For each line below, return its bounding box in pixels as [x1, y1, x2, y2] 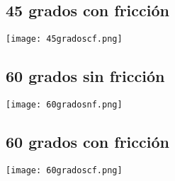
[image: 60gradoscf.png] [6, 165, 123, 175]
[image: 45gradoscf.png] [6, 34, 123, 45]
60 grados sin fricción [6, 65, 165, 87]
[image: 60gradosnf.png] [6, 100, 123, 110]
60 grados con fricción [6, 131, 169, 153]
